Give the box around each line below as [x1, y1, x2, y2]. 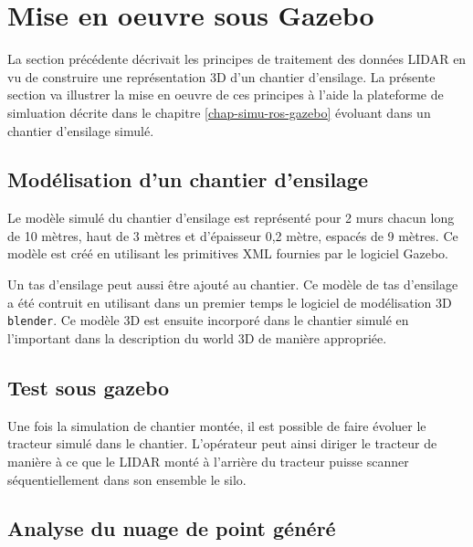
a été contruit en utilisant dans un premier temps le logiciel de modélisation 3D [7, 292, 452, 311]
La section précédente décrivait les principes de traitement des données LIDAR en [7, 49, 467, 68]
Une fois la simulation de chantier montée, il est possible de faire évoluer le [7, 416, 426, 435]
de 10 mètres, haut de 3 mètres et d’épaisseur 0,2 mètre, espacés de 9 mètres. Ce [7, 226, 458, 245]
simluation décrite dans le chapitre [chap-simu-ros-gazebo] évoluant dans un [7, 102, 431, 121]
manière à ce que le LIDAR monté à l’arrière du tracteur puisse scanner [7, 451, 409, 470]
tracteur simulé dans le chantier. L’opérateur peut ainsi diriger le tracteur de [7, 434, 437, 453]
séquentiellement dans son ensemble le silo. [7, 469, 247, 489]
